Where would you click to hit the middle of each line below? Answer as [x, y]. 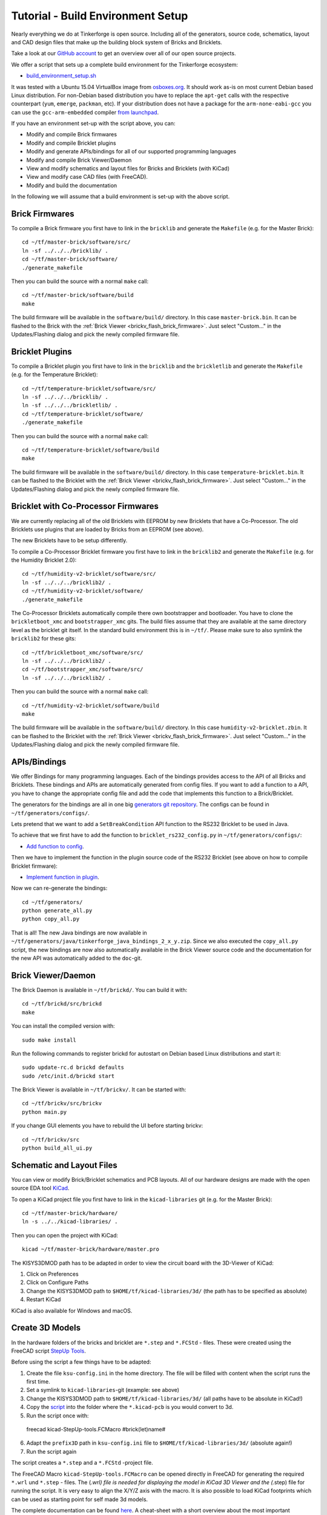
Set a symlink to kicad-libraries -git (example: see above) [103, 1390]
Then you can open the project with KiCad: [64, 1235]
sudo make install [49, 1040]
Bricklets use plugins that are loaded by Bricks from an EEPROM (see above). [107, 529]
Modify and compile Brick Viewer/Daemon [79, 160]
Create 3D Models [46, 1328]
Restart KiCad [44, 1299]
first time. [38, 1382]
